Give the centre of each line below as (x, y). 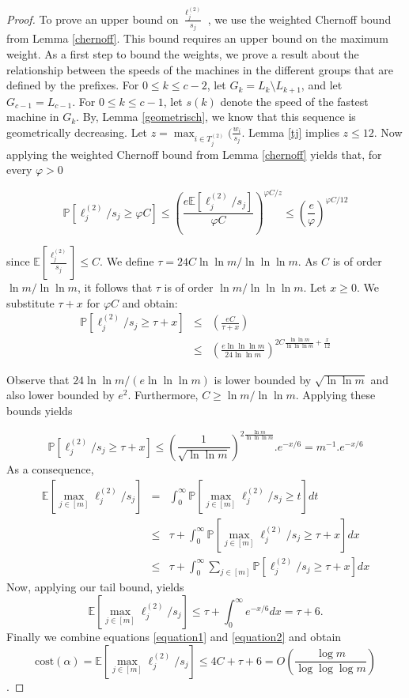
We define (130, 261)
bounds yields (40, 410)
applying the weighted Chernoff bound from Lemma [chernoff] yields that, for (194, 154)
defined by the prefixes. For (73, 85)
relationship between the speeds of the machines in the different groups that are (200, 69)
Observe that (38, 379)
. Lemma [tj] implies (290, 132)
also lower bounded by (61, 395)
